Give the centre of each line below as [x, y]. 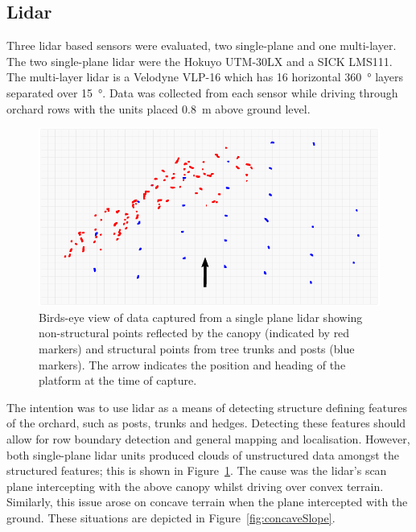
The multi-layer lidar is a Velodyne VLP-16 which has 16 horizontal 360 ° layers [205, 77]
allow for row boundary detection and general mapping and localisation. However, [208, 439]
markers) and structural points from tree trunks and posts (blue [197, 349]
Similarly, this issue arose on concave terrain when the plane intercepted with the [207, 502]
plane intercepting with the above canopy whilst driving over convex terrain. [195, 486]
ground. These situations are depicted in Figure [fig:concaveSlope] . [171, 518]
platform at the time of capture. [118, 380]
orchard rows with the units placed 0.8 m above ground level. [159, 108]
